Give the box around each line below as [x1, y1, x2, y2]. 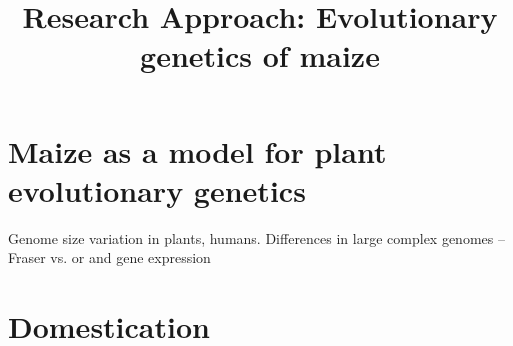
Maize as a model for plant [8, 130, 387, 171]
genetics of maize [140, 35, 380, 76]
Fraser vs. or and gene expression [8, 247, 211, 268]
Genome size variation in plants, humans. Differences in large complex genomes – [8, 227, 505, 248]
